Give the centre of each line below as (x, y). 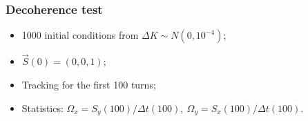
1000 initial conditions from (80, 35)
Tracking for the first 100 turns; (89, 85)
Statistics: (42, 108)
